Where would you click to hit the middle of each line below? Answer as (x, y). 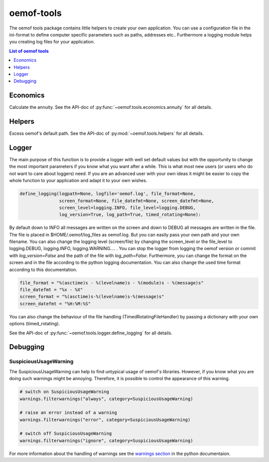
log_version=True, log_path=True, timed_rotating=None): (130, 215)
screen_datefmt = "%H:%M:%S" (55, 304)
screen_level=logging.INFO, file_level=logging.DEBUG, (128, 208)
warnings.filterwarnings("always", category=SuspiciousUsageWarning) (106, 399)
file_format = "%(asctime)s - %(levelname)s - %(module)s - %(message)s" (112, 283)
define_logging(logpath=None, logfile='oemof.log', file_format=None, (108, 194)
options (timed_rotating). (34, 324)
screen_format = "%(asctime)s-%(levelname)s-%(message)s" (92, 297)
